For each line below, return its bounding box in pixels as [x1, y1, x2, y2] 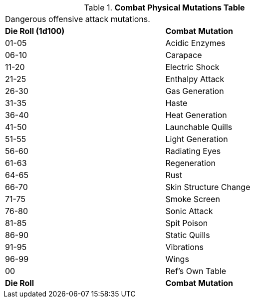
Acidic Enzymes [165, 38, 226, 48]
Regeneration [165, 158, 216, 168]
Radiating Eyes [165, 146, 221, 156]
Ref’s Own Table [165, 266, 227, 276]
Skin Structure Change [165, 182, 251, 192]
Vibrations [165, 242, 204, 252]
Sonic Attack [165, 206, 213, 216]
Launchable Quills [165, 122, 233, 132]
